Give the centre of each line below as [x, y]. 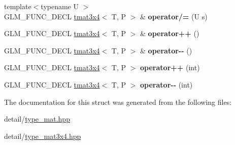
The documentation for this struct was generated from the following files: [118, 101]
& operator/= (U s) [174, 16]
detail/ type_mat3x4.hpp [43, 136]
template [18, 6]
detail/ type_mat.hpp [37, 119]
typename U [60, 6]
